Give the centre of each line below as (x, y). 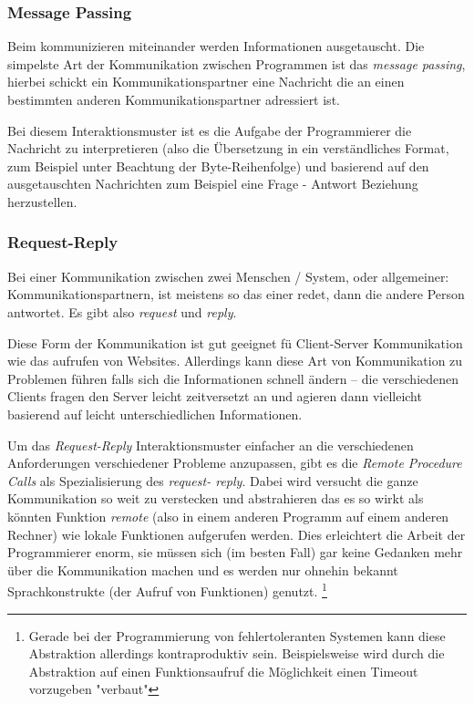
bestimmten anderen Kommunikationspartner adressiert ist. (174, 99)
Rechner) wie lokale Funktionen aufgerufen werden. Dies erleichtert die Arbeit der (237, 534)
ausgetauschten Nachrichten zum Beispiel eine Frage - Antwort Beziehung (213, 184)
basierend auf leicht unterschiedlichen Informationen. (155, 414)
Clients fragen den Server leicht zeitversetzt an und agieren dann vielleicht (215, 396)
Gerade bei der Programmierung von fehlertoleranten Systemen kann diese (237, 635)
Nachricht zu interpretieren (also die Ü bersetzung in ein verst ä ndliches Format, (228, 148)
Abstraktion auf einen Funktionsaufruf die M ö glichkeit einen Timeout (223, 671)
